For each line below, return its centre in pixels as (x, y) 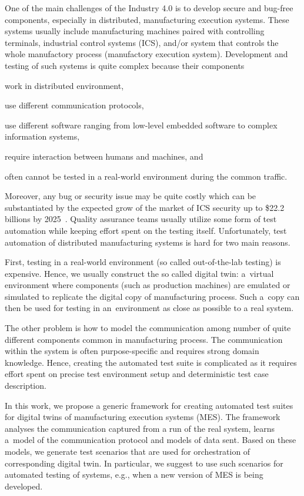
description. (26, 386)
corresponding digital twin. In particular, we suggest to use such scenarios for (144, 463)
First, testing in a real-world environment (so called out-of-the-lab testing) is (143, 262)
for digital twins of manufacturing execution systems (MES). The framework (143, 417)
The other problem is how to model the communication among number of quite (148, 328)
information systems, (42, 136)
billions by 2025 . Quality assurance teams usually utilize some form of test (141, 219)
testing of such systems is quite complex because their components (125, 65)
